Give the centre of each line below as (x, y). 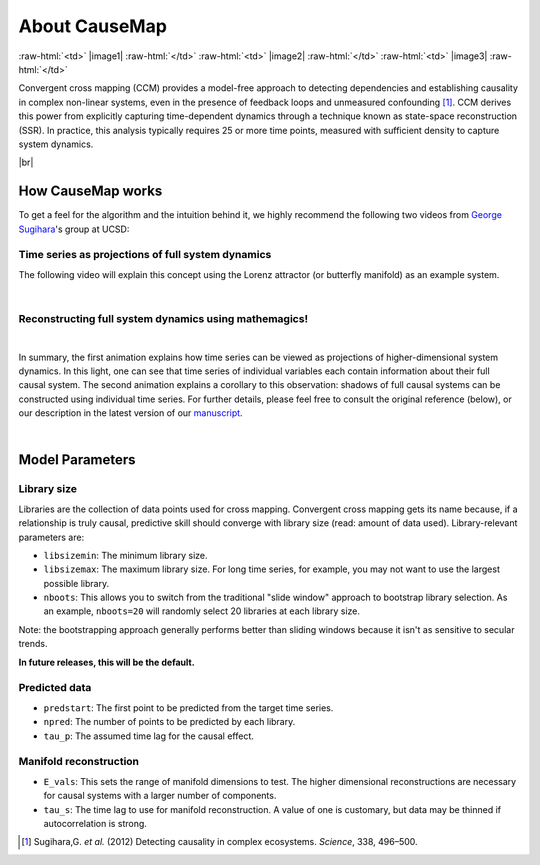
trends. (33, 644)
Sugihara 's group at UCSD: (74, 229)
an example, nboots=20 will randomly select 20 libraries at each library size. (201, 611)
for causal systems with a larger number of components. (160, 796)
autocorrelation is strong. (95, 823)
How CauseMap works (90, 191)
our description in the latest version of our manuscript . (131, 413)
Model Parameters (77, 460)
